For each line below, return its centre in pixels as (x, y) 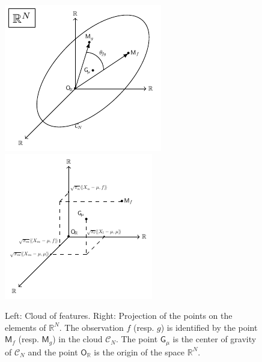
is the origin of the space (139, 352)
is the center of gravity (215, 339)
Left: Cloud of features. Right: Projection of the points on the (119, 316)
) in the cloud (78, 339)
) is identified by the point (209, 327)
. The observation (91, 327)
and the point (53, 352)
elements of (26, 327)
